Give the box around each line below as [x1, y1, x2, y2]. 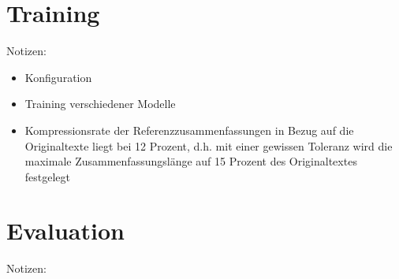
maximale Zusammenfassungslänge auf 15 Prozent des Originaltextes [24, 153, 357, 169]
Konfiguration [24, 69, 92, 85]
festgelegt [24, 168, 71, 184]
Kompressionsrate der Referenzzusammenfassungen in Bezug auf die [24, 121, 354, 138]
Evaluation [6, 214, 125, 247]
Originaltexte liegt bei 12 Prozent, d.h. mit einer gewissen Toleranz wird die [24, 137, 393, 154]
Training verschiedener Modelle [24, 95, 176, 112]
